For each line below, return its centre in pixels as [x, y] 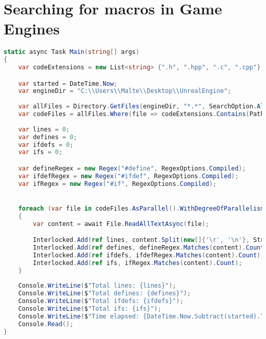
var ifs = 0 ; [40, 152]
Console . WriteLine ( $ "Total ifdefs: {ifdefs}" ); [101, 301]
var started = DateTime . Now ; [68, 83]
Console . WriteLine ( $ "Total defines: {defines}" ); [105, 294]
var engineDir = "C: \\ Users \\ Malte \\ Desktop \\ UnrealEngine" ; [125, 91]
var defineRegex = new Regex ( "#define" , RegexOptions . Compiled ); [132, 168]
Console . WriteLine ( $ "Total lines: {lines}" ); [97, 286]
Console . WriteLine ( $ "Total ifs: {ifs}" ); [90, 309]
